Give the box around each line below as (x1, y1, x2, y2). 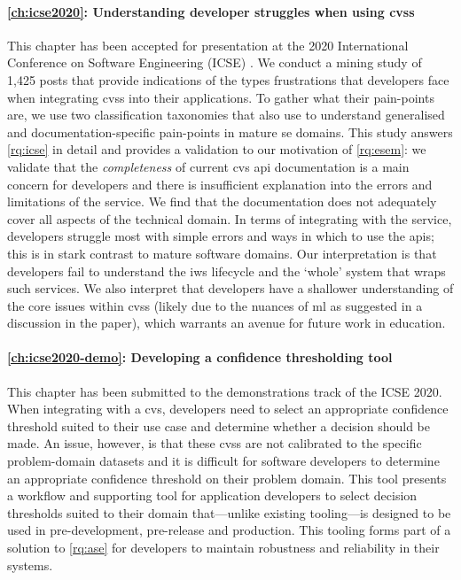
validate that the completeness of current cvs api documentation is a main (7, 157, 410, 175)
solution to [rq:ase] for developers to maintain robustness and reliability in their (7, 538, 440, 557)
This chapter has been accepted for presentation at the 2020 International (7, 35, 409, 54)
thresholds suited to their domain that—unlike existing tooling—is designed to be (7, 503, 451, 522)
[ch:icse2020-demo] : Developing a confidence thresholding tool (7, 348, 393, 367)
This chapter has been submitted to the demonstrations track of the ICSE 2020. (7, 382, 442, 400)
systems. (7, 555, 53, 574)
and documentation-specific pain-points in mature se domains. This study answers (7, 122, 453, 141)
